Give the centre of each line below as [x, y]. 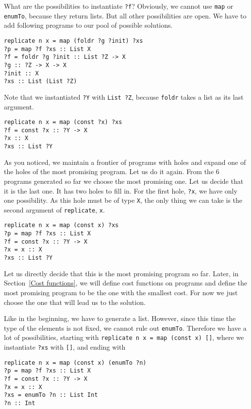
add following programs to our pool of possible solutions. [88, 25]
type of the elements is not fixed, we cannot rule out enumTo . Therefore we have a [125, 328]
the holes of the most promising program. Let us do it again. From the [109, 171]
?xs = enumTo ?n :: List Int [51, 395]
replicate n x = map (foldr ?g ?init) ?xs [74, 41]
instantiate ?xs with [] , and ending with [65, 347]
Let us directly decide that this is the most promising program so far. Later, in [121, 273]
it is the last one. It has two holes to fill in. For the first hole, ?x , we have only [121, 190]
